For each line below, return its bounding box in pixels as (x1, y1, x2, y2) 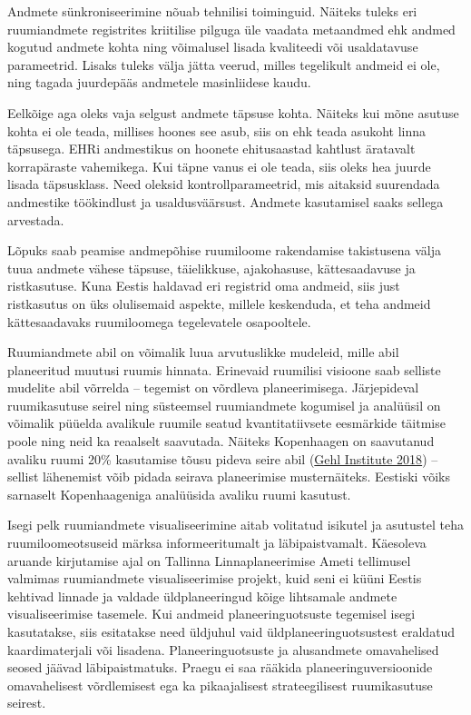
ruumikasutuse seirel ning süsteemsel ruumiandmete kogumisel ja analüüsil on (7, 395, 441, 414)
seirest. (7, 693, 46, 712)
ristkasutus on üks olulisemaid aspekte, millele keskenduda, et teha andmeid (7, 293, 431, 313)
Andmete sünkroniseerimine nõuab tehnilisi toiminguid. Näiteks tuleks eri (7, 2, 417, 20)
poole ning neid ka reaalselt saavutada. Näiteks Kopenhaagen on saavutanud (7, 432, 435, 451)
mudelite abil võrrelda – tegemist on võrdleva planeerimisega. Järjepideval (7, 378, 419, 397)
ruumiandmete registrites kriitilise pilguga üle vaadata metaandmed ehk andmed (7, 19, 456, 38)
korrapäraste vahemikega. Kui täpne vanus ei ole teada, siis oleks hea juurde (7, 156, 431, 175)
